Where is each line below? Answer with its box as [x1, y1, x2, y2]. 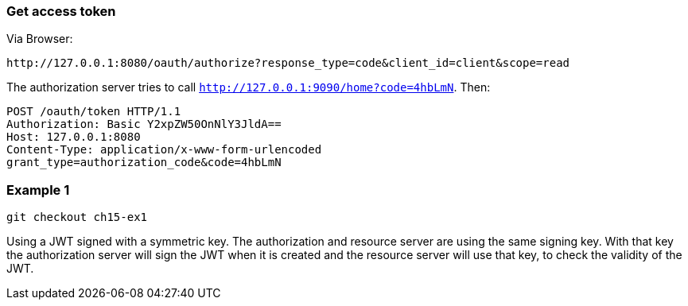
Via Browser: [6, 32, 73, 46]
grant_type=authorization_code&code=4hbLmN [6, 156, 282, 169]
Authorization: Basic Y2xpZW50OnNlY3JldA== [6, 118, 282, 131]
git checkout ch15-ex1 [6, 211, 148, 224]
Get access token [6, 3, 116, 19]
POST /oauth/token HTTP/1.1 [6, 105, 181, 118]
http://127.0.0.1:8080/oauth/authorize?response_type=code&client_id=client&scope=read [6, 56, 570, 70]
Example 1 [6, 181, 70, 198]
